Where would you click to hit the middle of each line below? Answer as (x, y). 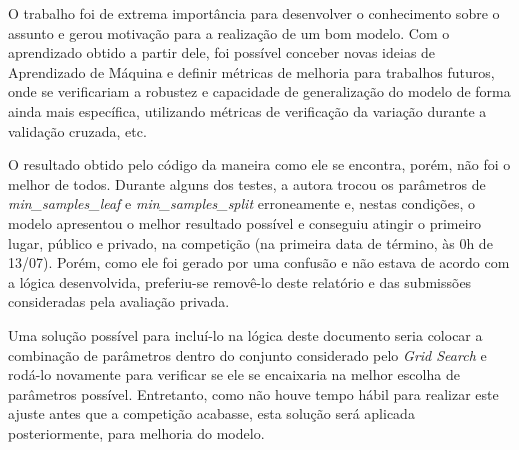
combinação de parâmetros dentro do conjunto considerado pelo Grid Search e (247, 354)
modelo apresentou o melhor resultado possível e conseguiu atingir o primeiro (245, 222)
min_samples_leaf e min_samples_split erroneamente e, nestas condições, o (241, 203)
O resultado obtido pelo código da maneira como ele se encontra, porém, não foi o (259, 164)
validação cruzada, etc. (77, 130)
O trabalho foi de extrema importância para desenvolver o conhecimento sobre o (254, 13)
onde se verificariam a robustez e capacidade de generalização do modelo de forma (259, 91)
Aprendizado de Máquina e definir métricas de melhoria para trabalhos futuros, (251, 71)
